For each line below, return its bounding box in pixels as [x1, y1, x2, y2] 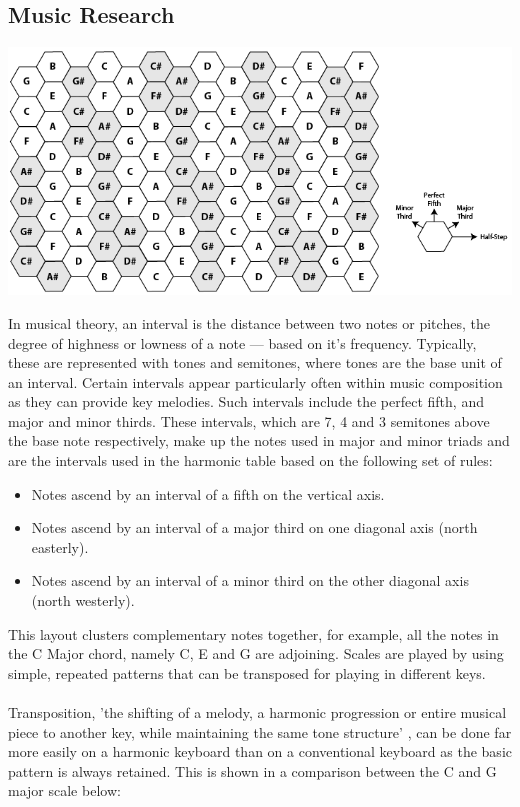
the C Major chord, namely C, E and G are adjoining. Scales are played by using [8, 643, 504, 664]
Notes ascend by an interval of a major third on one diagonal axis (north [31, 517, 478, 538]
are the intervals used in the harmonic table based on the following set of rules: [8, 450, 493, 471]
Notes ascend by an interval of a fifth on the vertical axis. [31, 483, 385, 504]
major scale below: [8, 780, 121, 801]
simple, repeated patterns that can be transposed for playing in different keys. [8, 662, 486, 683]
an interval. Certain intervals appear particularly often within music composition [8, 371, 503, 392]
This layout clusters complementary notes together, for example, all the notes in [8, 623, 499, 644]
